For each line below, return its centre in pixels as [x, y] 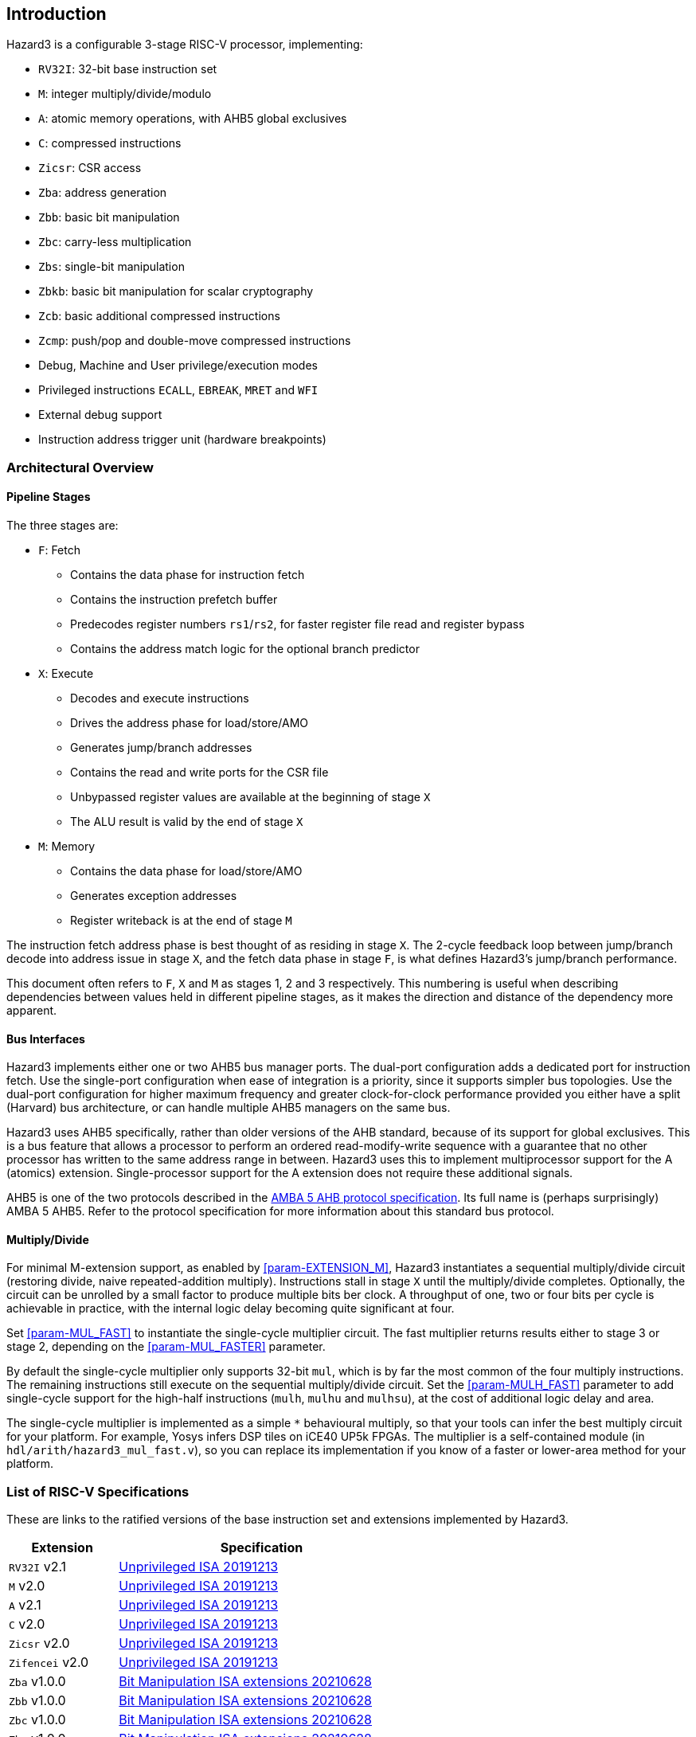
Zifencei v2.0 [49, 1663]
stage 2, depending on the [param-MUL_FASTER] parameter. [166, 1347]
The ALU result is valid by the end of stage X [187, 822]
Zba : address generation [103, 193]
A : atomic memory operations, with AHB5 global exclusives [193, 119]
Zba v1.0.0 [37, 1682]
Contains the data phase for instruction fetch [188, 575]
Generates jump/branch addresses [161, 748]
